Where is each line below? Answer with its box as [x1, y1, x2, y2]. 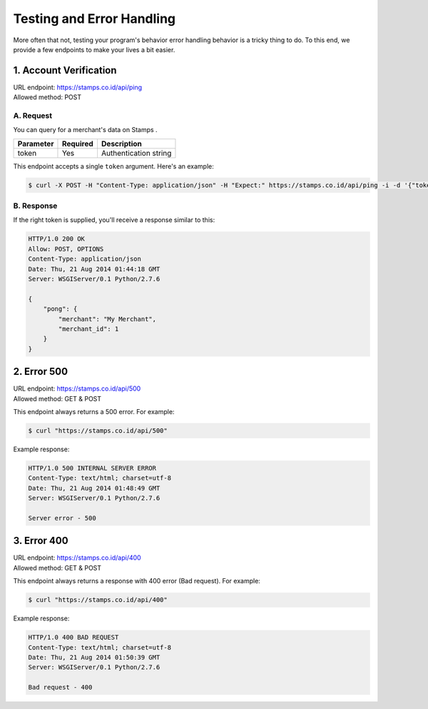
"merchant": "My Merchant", [58, 315, 157, 323]
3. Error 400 [13, 535, 68, 547]
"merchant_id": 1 [58, 325, 119, 333]
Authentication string [101, 148, 172, 158]
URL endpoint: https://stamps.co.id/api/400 [13, 553, 142, 562]
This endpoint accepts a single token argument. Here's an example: [13, 161, 214, 171]
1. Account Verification [13, 64, 117, 76]
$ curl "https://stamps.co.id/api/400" [28, 596, 168, 604]
